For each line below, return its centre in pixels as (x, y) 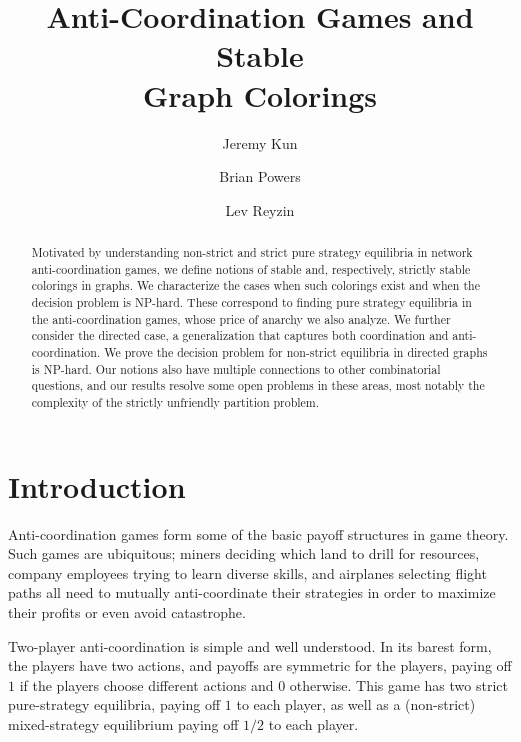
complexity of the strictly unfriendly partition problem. (175, 401)
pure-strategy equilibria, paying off (114, 704)
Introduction (97, 485)
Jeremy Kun (260, 142)
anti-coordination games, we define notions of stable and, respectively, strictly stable (251, 268)
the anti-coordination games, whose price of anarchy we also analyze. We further (241, 318)
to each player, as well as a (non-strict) (356, 704)
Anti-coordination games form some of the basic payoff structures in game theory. (258, 533)
